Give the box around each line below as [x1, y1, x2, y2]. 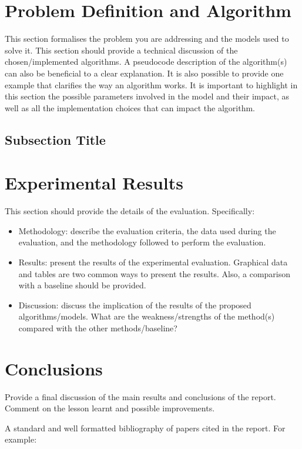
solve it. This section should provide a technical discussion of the [5, 44, 238, 56]
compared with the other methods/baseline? [18, 321, 177, 334]
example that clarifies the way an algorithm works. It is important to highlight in [5, 78, 298, 91]
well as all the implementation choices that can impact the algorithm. [5, 101, 255, 114]
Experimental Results [5, 171, 183, 195]
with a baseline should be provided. [18, 279, 146, 291]
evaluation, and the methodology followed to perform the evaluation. [18, 236, 266, 248]
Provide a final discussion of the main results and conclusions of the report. [5, 390, 276, 403]
